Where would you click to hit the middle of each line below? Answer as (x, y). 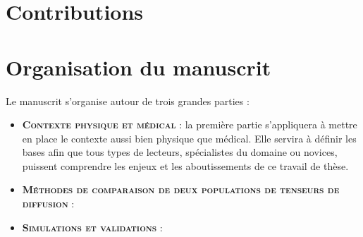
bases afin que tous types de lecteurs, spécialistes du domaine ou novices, (180, 152)
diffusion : (48, 203)
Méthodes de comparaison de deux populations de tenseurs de (181, 189)
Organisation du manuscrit (139, 67)
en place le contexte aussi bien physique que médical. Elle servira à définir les (189, 138)
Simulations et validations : (92, 227)
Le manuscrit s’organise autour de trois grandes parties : (128, 101)
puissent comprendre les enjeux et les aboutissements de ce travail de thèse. (185, 165)
